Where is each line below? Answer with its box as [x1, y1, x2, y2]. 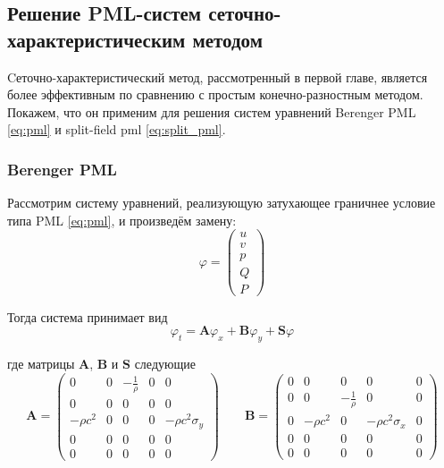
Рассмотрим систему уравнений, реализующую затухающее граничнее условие [7, 193, 436, 212]
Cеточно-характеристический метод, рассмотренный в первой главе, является [7, 67, 428, 86]
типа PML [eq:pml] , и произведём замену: [7, 210, 237, 229]
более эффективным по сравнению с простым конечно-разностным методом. [7, 85, 423, 104]
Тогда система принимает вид [7, 307, 168, 326]
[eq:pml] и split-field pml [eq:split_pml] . [7, 120, 226, 139]
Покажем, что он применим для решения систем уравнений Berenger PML [7, 102, 416, 121]
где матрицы [7, 353, 75, 372]
